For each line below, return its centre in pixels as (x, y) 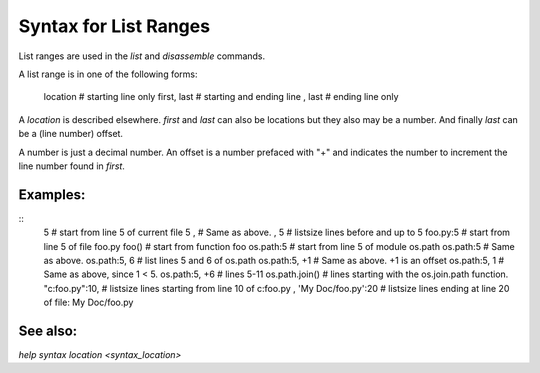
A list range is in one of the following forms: (108, 74)
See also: (48, 330)
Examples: (52, 194)
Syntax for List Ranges (114, 26)
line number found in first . (71, 166)
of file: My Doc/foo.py (88, 302)
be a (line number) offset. (71, 134)
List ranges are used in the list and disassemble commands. (142, 56)
